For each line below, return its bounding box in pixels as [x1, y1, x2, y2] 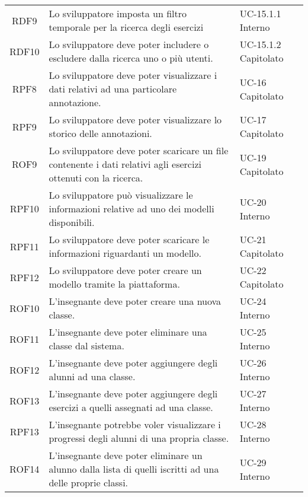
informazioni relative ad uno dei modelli [49, 202, 214, 215]
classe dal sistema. [49, 339, 124, 352]
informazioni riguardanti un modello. [49, 246, 201, 260]
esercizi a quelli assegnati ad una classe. [49, 400, 213, 414]
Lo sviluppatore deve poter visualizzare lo [49, 113, 222, 126]
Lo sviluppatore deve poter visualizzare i [49, 68, 217, 82]
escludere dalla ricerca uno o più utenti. [49, 51, 213, 65]
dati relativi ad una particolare [49, 82, 177, 95]
